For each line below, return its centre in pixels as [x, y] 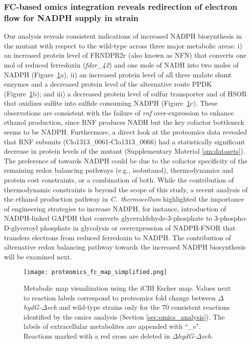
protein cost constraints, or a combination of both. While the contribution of [119, 180]
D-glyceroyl [21, 228]
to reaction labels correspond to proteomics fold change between [120, 297]
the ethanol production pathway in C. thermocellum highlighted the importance [124, 199]
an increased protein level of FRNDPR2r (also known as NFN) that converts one [125, 55]
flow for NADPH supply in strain [71, 17]
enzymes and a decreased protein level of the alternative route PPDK [108, 84]
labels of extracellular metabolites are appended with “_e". [112, 326]
